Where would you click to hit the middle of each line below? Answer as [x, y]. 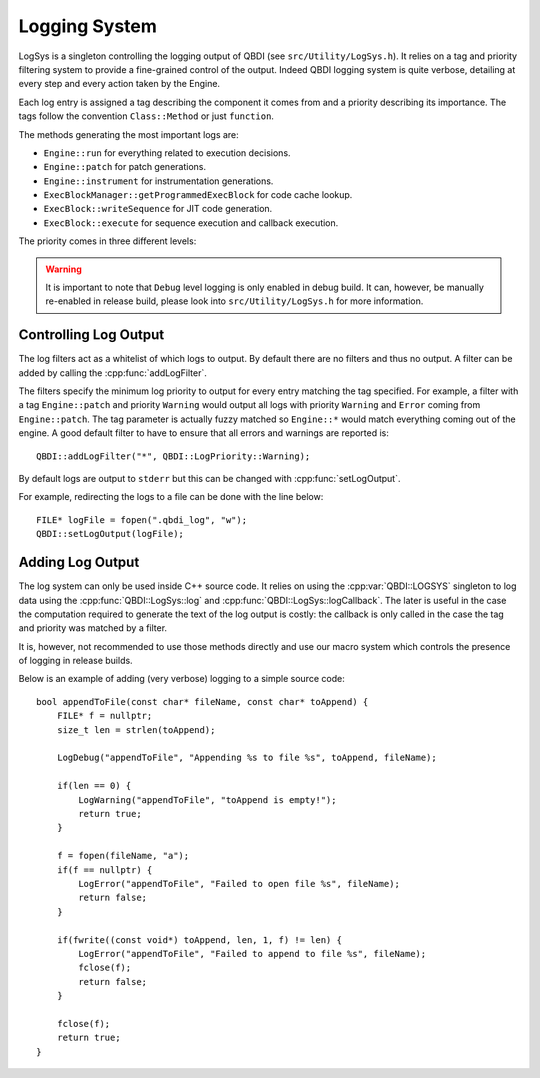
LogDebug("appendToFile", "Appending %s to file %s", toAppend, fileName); [246, 758]
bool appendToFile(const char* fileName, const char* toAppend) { [202, 701]
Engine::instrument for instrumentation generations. [158, 181]
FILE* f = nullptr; [104, 716]
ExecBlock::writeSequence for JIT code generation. [158, 209]
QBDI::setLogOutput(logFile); [110, 534]
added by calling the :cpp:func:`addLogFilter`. [112, 372]
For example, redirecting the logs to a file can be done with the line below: [171, 497]
